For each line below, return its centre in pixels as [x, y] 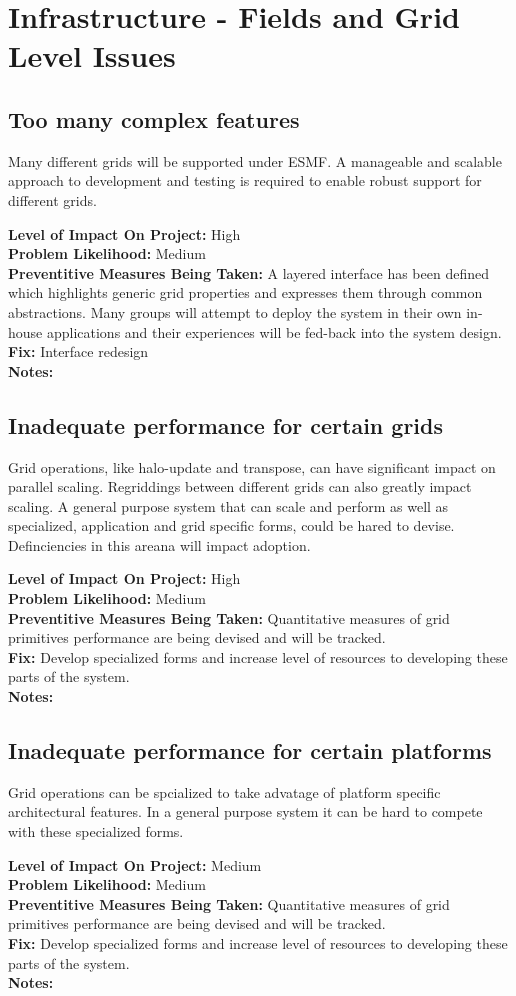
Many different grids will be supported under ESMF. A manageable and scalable [255, 160]
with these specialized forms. [96, 831]
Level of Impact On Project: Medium [135, 864]
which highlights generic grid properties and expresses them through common [245, 292]
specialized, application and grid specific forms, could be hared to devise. [231, 525]
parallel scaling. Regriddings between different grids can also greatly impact [240, 486]
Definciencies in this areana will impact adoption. [159, 544]
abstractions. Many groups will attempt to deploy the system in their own [235, 311]
